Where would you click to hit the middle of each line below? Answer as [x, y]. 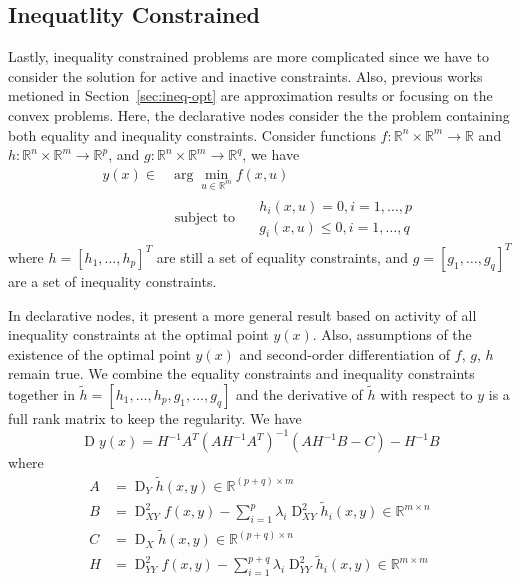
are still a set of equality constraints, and [282, 256]
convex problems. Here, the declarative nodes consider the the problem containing [259, 114]
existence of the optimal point [99, 353]
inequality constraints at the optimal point [138, 334]
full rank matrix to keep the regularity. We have [155, 417]
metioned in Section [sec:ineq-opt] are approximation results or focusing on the [250, 95]
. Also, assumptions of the [392, 334]
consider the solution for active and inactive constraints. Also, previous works [245, 75]
